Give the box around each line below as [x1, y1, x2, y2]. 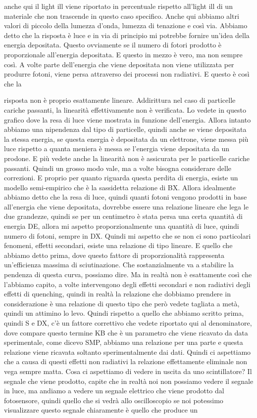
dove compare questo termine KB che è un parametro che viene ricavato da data [4, 327, 248, 337]
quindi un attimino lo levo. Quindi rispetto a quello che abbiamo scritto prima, [4, 308, 244, 318]
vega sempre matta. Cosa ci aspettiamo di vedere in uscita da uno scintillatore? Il [4, 366, 252, 376]
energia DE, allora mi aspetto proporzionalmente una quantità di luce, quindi [4, 221, 239, 231]
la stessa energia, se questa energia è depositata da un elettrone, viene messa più [4, 133, 249, 144]
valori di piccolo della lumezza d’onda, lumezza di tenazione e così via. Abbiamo [4, 20, 248, 31]
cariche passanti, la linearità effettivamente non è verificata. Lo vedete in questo [4, 104, 246, 115]
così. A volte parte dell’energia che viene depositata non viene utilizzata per [4, 59, 234, 69]
